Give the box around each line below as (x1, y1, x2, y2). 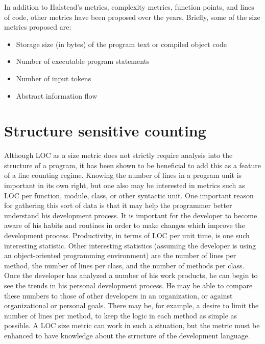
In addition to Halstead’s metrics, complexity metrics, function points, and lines (4, 2, 254, 12)
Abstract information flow (16, 90, 98, 101)
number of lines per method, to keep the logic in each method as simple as (4, 310, 237, 320)
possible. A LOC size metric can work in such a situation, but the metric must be (4, 320, 260, 331)
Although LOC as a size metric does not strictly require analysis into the (4, 150, 233, 160)
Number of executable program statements (16, 56, 150, 66)
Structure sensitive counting (4, 120, 206, 141)
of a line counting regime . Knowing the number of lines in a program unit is (4, 170, 242, 180)
